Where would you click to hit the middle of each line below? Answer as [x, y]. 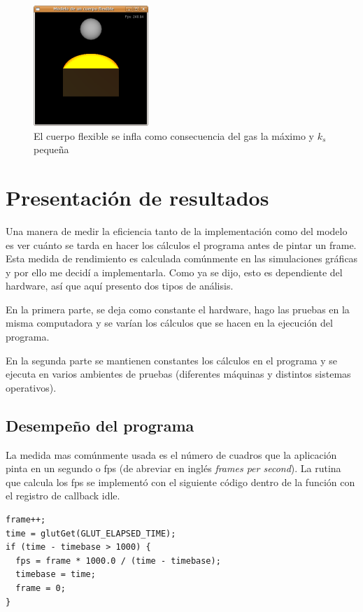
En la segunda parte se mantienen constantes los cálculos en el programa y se [172, 360]
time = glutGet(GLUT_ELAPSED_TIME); [91, 533]
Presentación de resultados [137, 197]
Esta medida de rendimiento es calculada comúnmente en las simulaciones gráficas [182, 258]
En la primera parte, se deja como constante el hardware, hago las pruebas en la [178, 309]
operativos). [31, 387]
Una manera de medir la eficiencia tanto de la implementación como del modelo [177, 230]
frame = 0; [41, 588]
